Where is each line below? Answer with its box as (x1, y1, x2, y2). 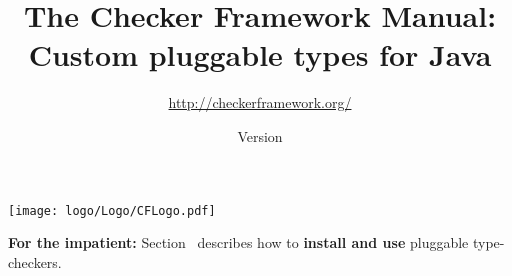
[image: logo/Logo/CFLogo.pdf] (8, 203, 216, 218)
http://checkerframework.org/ (168, 92, 352, 113)
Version (237, 125, 283, 146)
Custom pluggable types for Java (28, 34, 492, 75)
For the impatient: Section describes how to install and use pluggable (8, 232, 469, 253)
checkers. (8, 251, 62, 272)
